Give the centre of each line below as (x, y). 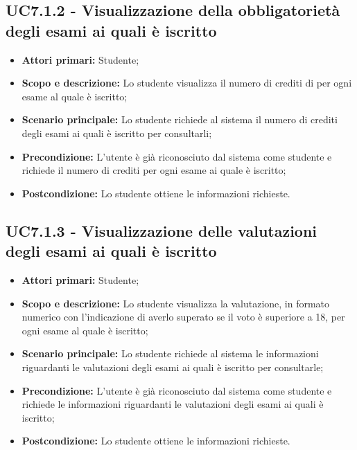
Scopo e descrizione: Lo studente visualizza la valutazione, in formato (176, 303)
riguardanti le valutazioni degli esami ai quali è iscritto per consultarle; (173, 367)
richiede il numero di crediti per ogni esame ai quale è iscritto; (154, 170)
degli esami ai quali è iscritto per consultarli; (117, 133)
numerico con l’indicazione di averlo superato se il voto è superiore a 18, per (183, 317)
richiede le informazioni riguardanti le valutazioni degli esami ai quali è (173, 404)
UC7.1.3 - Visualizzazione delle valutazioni (162, 230)
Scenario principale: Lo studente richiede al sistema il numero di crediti (180, 119)
